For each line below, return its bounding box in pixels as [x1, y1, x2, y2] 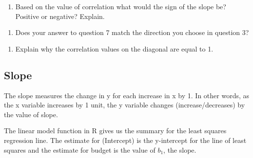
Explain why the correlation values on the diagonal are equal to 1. [15, 43, 214, 53]
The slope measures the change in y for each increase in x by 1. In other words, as [4, 90, 250, 100]
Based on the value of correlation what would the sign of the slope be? [15, 1, 226, 11]
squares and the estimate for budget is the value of [4, 144, 156, 155]
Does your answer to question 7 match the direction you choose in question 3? [15, 27, 249, 37]
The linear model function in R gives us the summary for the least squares [4, 125, 227, 136]
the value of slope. [4, 109, 58, 119]
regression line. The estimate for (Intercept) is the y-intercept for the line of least [4, 135, 247, 145]
